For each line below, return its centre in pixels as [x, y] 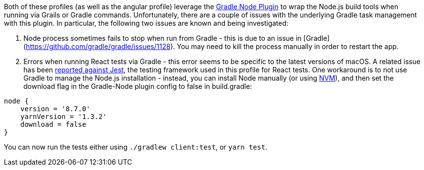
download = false [53, 124]
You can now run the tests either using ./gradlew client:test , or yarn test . [136, 147]
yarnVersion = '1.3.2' [63, 117]
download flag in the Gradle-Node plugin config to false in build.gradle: [138, 86]
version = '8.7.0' [55, 109]
